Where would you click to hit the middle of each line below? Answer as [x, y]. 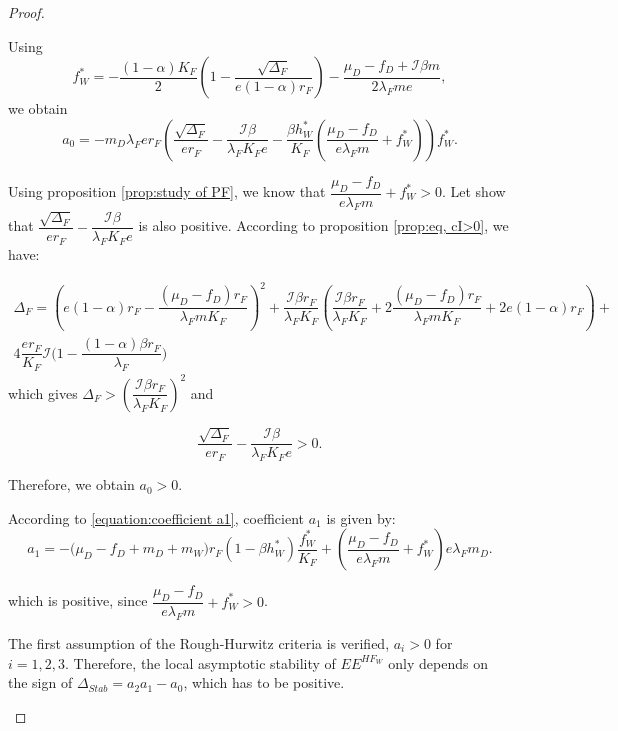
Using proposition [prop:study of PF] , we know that [167, 191]
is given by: [361, 517]
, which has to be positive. [264, 682]
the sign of [40, 682]
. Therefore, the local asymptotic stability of [200, 662]
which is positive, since [78, 600]
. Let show [473, 191]
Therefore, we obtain [71, 484]
